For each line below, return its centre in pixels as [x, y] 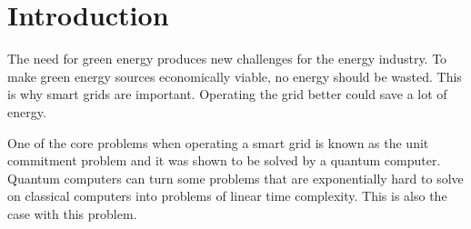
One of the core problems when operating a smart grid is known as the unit [218, 142]
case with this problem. [72, 213]
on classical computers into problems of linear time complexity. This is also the [227, 196]
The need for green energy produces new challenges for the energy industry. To [227, 59]
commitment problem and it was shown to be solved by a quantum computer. [224, 160]
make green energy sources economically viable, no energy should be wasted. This [235, 76]
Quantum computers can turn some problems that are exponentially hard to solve [235, 178]
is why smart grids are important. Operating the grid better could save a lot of [227, 94]
